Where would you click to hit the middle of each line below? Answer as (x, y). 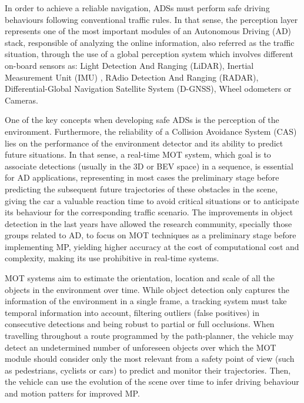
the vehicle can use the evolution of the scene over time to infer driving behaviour (152, 382)
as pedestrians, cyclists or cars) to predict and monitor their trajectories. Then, (148, 370)
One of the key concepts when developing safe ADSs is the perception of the (142, 120)
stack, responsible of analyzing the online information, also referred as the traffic (150, 42)
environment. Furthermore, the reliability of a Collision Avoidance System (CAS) (151, 131)
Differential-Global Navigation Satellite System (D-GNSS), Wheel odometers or (148, 89)
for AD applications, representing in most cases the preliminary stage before (142, 177)
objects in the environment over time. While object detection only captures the (147, 289)
